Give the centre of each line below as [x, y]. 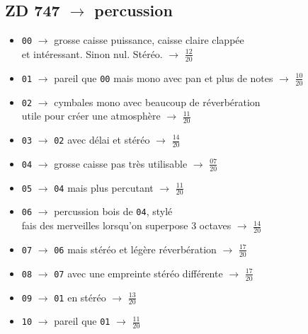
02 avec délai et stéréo [102, 139]
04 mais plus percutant [104, 187]
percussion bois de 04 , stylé [113, 211]
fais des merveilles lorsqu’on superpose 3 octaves [126, 225]
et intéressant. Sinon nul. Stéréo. [92, 53]
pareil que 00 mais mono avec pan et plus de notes [164, 77]
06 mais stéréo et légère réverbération [135, 249]
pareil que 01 [82, 321]
